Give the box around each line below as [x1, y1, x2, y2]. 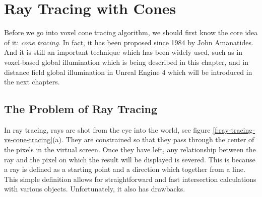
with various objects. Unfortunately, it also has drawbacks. [4, 183, 185, 194]
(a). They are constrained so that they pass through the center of [52, 134, 254, 145]
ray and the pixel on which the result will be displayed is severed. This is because [4, 154, 255, 164]
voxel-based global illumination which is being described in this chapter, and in [4, 56, 248, 67]
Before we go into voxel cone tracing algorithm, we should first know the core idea [4, 27, 258, 38]
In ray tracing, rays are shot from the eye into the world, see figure [4, 124, 211, 135]
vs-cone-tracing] [4, 134, 53, 145]
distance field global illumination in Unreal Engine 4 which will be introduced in [4, 66, 252, 77]
